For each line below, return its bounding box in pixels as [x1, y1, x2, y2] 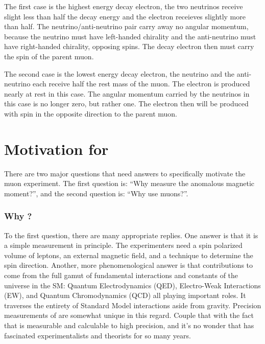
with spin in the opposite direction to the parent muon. [4, 108, 177, 119]
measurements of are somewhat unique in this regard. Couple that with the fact [4, 310, 254, 320]
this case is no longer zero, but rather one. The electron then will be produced [4, 98, 249, 109]
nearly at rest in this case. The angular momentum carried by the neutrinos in [4, 88, 250, 99]
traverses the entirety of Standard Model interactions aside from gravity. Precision [4, 300, 261, 310]
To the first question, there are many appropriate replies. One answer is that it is [4, 230, 258, 240]
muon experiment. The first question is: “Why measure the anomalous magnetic [4, 178, 255, 189]
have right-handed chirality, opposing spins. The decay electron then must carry [4, 41, 254, 52]
